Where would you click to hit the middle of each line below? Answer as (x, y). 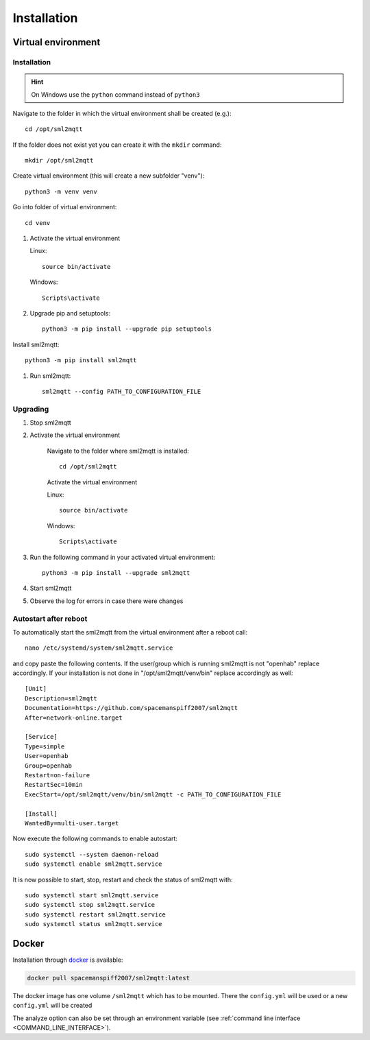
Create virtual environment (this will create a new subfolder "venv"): (109, 176)
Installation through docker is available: (68, 960)
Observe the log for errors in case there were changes (107, 601)
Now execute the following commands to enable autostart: (95, 839)
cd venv (38, 223)
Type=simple (45, 746)
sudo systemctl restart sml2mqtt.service (95, 914)
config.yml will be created (52, 1006)
